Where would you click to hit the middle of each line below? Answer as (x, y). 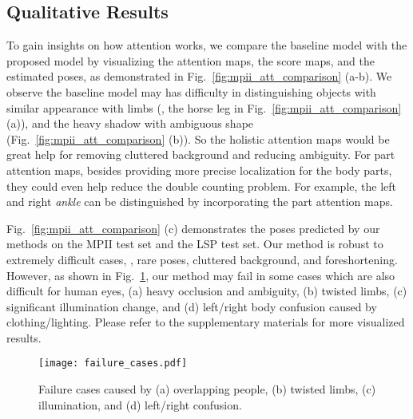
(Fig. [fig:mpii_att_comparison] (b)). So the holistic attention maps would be (198, 138)
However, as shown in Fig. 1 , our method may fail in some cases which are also (201, 275)
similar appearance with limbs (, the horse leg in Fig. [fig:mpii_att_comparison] (204, 107)
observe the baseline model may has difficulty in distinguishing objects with (191, 91)
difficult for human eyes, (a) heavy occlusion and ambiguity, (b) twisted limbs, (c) (207, 291)
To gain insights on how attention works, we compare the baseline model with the (207, 45)
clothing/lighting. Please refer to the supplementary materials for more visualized (206, 322)
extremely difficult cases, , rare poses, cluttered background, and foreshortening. (202, 259)
